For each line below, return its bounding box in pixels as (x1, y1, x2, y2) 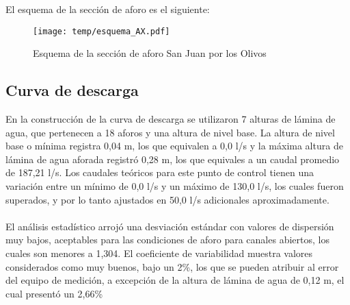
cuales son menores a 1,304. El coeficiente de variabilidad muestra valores (5, 245, 313, 260)
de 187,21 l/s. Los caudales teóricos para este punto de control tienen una (5, 165, 314, 180)
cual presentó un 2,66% (5, 286, 103, 300)
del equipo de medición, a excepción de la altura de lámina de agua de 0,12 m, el (5, 273, 345, 287)
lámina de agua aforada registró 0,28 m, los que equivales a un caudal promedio (5, 151, 340, 166)
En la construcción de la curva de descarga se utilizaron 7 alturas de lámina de (5, 112, 336, 126)
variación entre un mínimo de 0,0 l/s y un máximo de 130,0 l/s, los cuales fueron (5, 179, 344, 193)
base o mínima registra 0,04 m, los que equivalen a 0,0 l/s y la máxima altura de (5, 138, 343, 153)
